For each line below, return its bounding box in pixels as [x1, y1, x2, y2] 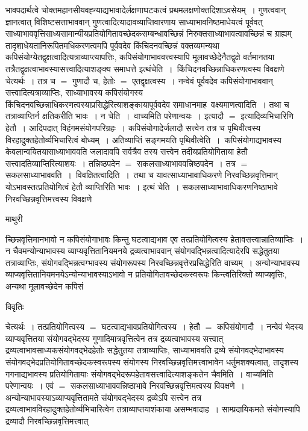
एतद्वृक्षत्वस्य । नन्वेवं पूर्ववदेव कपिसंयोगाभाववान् [132, 74, 273, 87]
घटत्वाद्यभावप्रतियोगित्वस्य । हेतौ [101, 320, 200, 333]
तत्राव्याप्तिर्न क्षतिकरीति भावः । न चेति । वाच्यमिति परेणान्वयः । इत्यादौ [5, 110, 224, 122]
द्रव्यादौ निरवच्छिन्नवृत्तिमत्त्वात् [5, 415, 89, 427]
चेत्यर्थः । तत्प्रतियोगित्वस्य [5, 320, 85, 333]
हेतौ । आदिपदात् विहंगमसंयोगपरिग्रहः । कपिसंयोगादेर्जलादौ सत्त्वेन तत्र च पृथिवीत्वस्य [5, 121, 261, 134]
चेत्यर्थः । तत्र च [5, 74, 55, 87]
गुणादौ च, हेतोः [72, 74, 116, 87]
